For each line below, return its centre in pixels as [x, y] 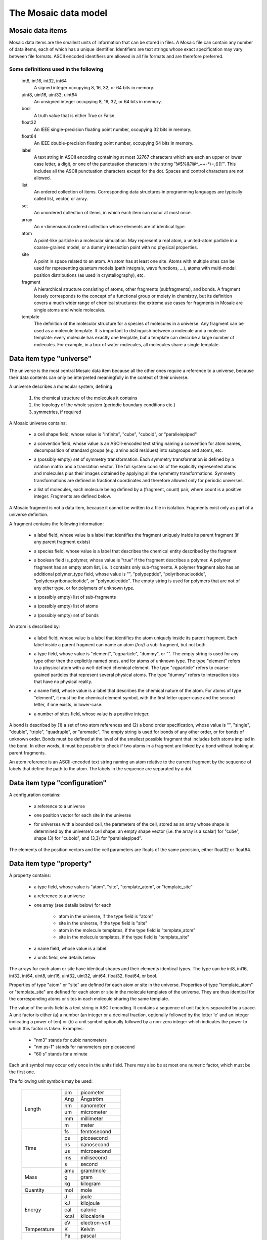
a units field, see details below [65, 957]
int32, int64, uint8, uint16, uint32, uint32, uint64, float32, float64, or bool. [83, 976]
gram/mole [93, 1171]
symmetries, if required [58, 412]
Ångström [92, 1099]
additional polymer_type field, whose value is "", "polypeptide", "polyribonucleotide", [120, 574]
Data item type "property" [50, 864]
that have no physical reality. [63, 682]
